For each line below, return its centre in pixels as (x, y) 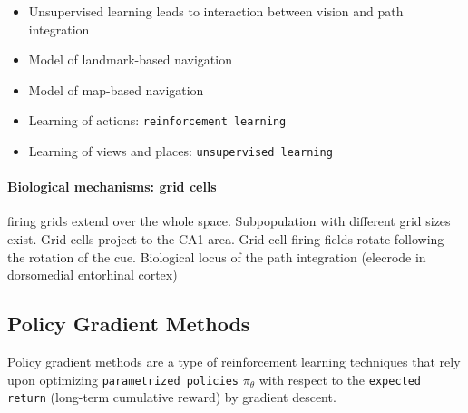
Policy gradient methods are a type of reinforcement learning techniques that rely (234, 362)
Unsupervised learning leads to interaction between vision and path (216, 11)
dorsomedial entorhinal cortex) (93, 275)
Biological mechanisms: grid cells (112, 187)
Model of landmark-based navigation (130, 59)
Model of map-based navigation (116, 89)
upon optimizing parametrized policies (123, 379)
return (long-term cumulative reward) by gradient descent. (172, 397)
